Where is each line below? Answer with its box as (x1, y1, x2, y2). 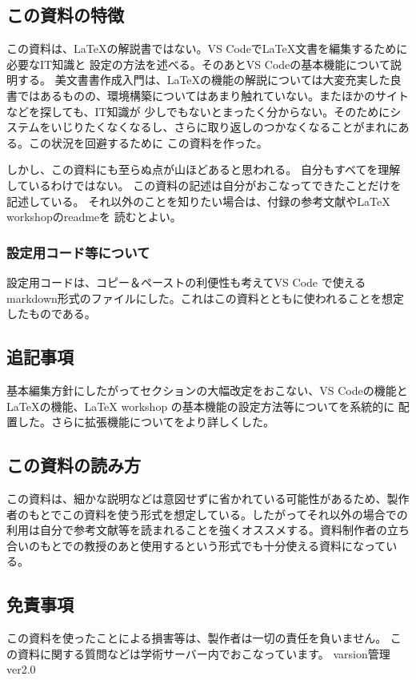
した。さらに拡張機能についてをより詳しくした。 (17, 413, 275, 430)
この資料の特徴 (6, 2, 124, 27)
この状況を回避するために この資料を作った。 (28, 134, 268, 151)
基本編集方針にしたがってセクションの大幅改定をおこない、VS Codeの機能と (6, 381, 408, 398)
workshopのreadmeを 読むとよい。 (6, 208, 182, 225)
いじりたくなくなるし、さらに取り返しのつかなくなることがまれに (50, 119, 398, 135)
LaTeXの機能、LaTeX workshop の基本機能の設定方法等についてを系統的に (6, 397, 395, 414)
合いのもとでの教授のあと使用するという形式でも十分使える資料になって (6, 537, 386, 553)
